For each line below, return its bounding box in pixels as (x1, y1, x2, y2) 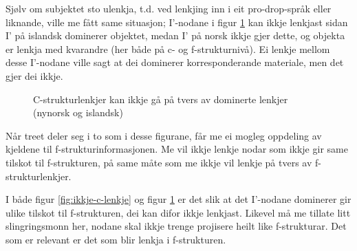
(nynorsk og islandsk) (33, 105, 123, 120)
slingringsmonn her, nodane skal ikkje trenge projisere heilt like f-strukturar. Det (6, 219, 347, 233)
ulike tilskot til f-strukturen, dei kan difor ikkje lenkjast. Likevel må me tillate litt (6, 205, 351, 219)
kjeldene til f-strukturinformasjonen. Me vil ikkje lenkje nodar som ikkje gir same (6, 142, 348, 156)
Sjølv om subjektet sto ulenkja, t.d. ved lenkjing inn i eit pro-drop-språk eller (6, 1, 332, 15)
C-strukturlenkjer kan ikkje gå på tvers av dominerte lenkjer (33, 91, 288, 106)
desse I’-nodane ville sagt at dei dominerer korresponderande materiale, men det (6, 55, 344, 69)
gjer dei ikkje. (6, 68, 63, 83)
